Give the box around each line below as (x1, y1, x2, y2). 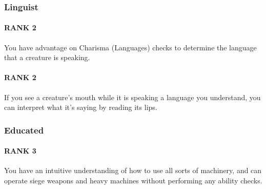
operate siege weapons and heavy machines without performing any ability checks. (4, 175, 262, 186)
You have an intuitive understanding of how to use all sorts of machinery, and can (4, 165, 262, 176)
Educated (4, 123, 44, 136)
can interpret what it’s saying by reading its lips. (4, 102, 157, 112)
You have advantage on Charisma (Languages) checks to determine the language (4, 42, 257, 52)
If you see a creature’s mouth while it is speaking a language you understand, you (4, 91, 261, 102)
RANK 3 (4, 145, 36, 156)
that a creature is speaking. (4, 52, 90, 63)
